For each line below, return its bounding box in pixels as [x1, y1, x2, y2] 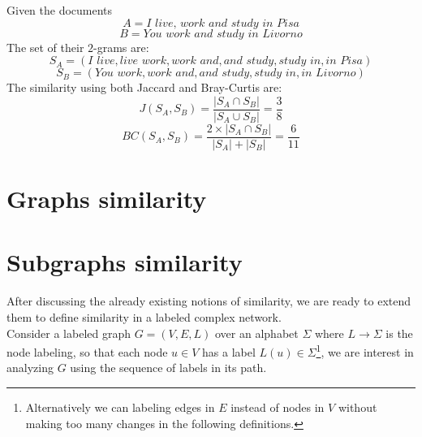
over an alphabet [215, 324, 299, 341]
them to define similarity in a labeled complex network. [6, 309, 282, 325]
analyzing [6, 359, 54, 376]
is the [385, 324, 413, 341]
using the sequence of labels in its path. [70, 359, 267, 376]
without [338, 399, 377, 416]
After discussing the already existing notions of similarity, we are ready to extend [6, 292, 411, 309]
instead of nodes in [230, 399, 325, 416]
